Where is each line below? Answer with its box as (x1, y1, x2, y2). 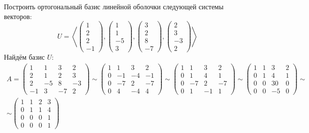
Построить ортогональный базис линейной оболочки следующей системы (4, 1, 224, 11)
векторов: (4, 11, 32, 21)
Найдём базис (4, 52, 45, 62)
